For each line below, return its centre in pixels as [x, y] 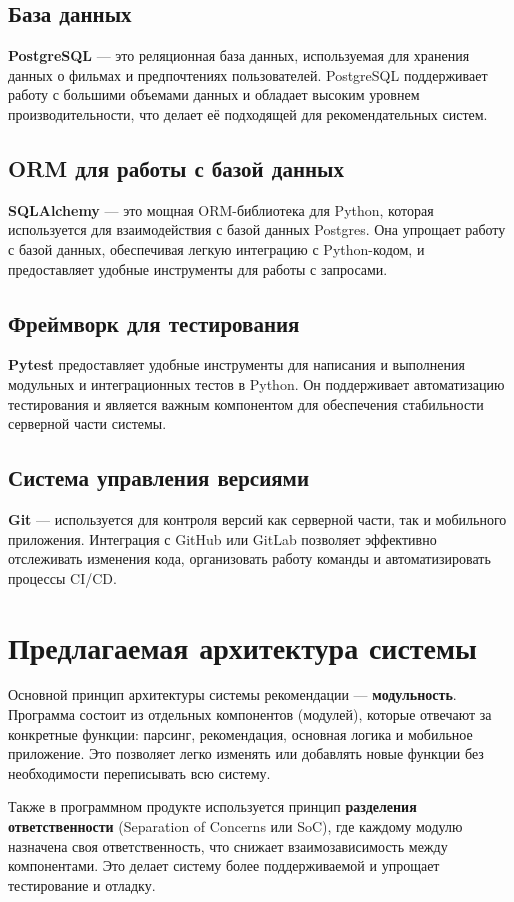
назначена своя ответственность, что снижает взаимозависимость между [228, 845]
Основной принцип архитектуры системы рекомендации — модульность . [232, 694]
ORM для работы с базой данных [176, 167]
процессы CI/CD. [62, 577]
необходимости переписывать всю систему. [139, 772]
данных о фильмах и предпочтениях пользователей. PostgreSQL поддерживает [248, 74]
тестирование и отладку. [82, 884]
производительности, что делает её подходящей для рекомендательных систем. [248, 113]
